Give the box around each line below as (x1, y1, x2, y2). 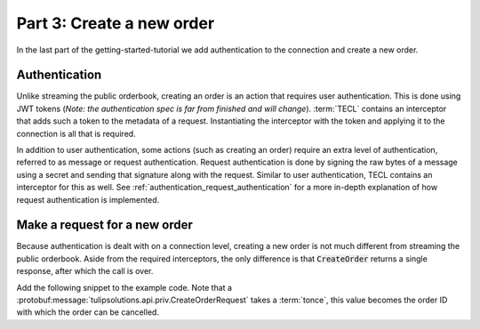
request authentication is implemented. (16, 194, 160, 205)
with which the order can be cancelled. (16, 307, 160, 317)
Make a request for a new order (16, 218, 193, 233)
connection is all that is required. (16, 128, 137, 139)
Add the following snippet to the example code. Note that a (16, 282, 233, 293)
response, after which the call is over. (16, 266, 154, 277)
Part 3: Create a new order (16, 13, 215, 33)
